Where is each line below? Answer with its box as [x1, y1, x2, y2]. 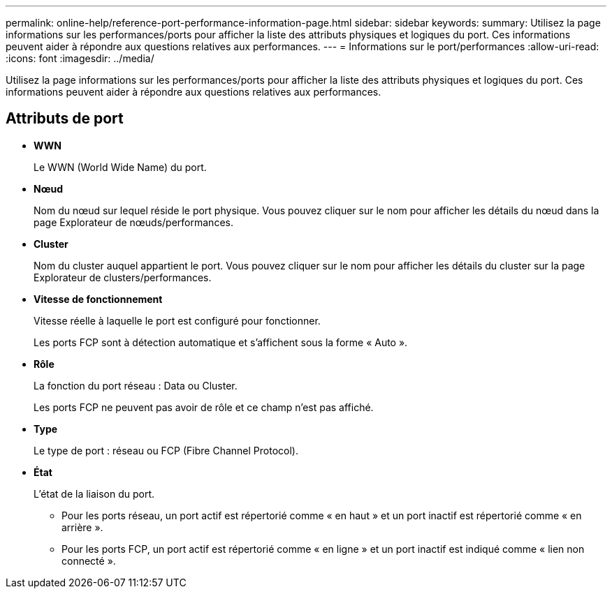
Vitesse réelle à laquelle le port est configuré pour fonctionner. [34, 314, 321, 327]
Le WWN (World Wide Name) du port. [34, 161, 207, 173]
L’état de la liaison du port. [34, 487, 155, 500]
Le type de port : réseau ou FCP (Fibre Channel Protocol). [34, 444, 298, 456]
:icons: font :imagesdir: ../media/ [6, 52, 154, 64]
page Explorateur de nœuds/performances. [34, 216, 233, 228]
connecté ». [61, 554, 116, 567]
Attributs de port [6, 110, 124, 128]
